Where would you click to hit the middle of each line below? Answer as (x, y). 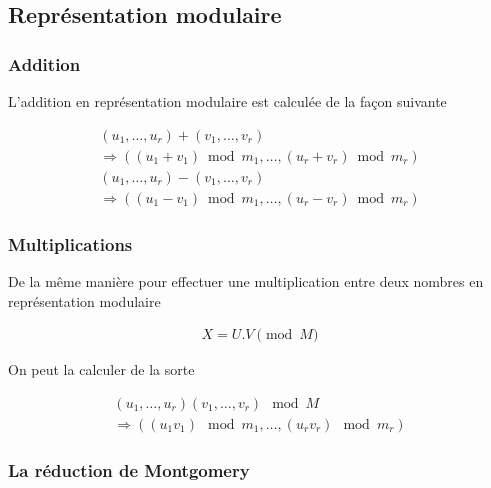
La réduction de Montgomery (129, 469)
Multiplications (70, 243)
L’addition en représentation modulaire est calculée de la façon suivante (227, 101)
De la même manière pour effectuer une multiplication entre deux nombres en (246, 280)
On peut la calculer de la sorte (101, 369)
